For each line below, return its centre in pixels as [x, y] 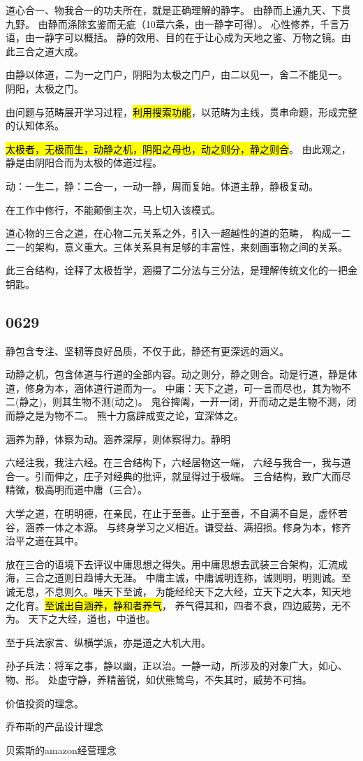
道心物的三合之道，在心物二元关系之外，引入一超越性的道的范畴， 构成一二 [178, 233]
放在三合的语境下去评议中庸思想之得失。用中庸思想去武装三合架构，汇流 [172, 564]
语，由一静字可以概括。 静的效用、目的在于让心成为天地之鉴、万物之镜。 [173, 37]
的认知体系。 [35, 125]
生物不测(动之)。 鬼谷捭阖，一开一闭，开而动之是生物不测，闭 [214, 401]
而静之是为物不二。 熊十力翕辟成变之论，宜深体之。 [125, 415]
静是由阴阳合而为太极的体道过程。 [84, 162]
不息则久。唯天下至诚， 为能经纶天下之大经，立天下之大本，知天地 [198, 592]
